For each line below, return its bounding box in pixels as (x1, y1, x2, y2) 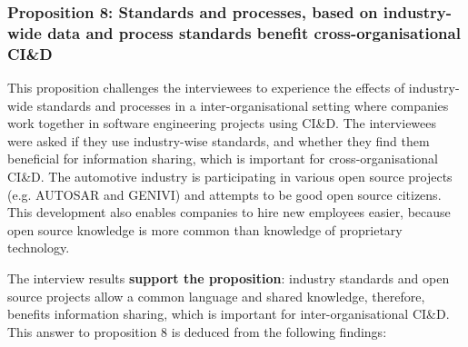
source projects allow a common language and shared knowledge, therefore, (7, 286, 425, 305)
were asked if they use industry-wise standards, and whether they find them (7, 131, 430, 150)
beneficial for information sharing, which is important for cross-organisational (7, 149, 438, 168)
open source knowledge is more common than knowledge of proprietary (7, 220, 403, 239)
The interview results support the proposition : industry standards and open (7, 269, 450, 287)
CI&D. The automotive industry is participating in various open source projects (7, 167, 453, 186)
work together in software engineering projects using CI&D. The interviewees (7, 114, 437, 133)
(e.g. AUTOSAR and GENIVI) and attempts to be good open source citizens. (7, 184, 442, 203)
